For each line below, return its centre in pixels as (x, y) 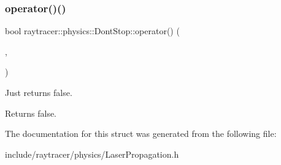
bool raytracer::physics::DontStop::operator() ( (92, 31)
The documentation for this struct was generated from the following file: (141, 134)
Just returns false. (39, 92)
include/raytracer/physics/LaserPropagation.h (92, 154)
